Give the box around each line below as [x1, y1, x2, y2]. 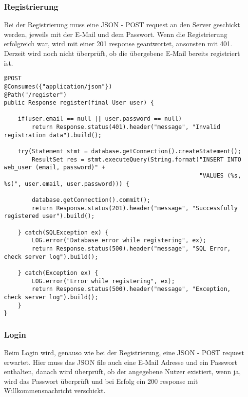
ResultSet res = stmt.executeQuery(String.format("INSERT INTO [32, 156, 241, 163]
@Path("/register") [4, 91, 67, 98]
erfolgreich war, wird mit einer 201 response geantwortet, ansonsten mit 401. [4, 38, 232, 49]
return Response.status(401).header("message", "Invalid [32, 124, 220, 131]
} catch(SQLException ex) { [18, 229, 109, 236]
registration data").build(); [4, 131, 102, 139]
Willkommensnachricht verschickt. [4, 385, 106, 396]
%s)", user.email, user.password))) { [4, 180, 130, 187]
